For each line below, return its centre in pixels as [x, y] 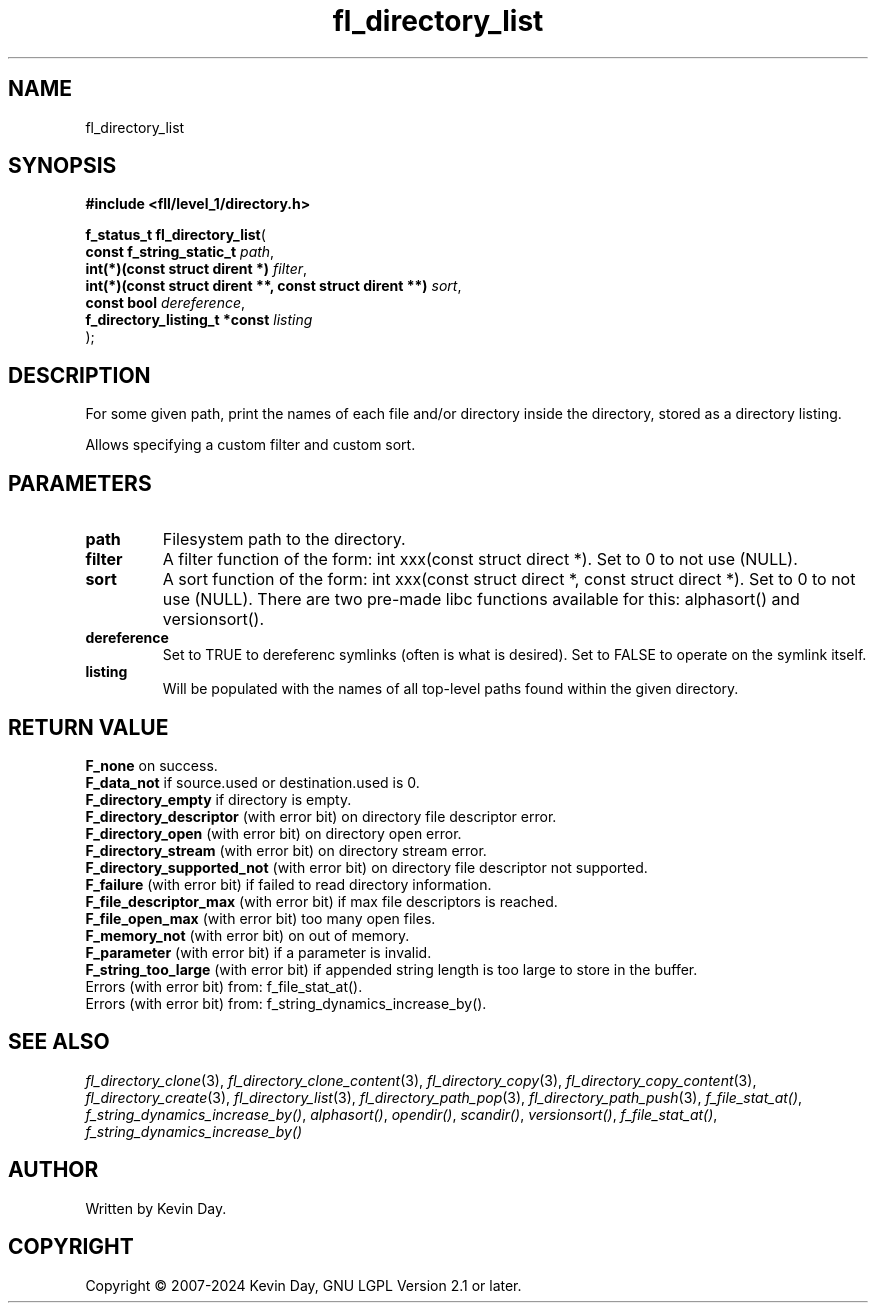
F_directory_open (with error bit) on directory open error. [273, 833]
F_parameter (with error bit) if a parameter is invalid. [258, 952]
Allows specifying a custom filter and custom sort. [250, 445]
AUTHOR [53, 1170]
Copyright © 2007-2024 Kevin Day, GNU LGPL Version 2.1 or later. [303, 1285]
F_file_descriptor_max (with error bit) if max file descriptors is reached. [321, 901]
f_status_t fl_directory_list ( [175, 235]
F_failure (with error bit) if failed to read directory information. [288, 884]
